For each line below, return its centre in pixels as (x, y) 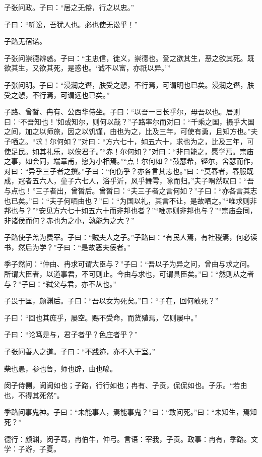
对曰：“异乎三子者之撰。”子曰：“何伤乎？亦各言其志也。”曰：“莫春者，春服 (125, 171)
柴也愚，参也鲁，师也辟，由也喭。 (60, 368)
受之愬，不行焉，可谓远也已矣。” (57, 94)
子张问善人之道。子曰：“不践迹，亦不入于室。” (80, 351)
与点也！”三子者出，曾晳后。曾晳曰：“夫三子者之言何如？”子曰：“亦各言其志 (131, 190)
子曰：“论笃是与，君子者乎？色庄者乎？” (71, 334)
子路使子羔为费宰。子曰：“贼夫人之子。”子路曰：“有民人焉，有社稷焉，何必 (127, 237)
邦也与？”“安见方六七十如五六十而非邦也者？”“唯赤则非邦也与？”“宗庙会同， (130, 210)
